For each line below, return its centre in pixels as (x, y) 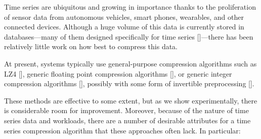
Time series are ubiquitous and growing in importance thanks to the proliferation (130, 7)
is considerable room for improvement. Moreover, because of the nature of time (126, 110)
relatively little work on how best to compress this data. (91, 46)
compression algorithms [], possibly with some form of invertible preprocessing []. (129, 83)
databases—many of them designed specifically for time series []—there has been (129, 36)
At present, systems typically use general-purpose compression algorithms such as (130, 63)
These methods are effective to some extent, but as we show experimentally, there (131, 100)
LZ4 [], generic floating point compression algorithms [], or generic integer (118, 73)
